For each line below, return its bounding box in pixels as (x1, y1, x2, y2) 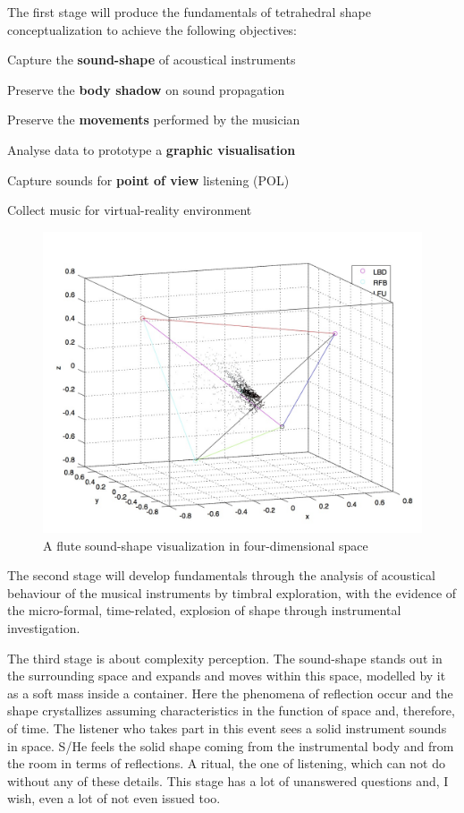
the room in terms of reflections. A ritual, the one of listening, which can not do (7, 754, 445, 773)
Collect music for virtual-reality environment (7, 201, 252, 219)
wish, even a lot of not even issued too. (7, 789, 221, 808)
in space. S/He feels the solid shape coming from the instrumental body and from (7, 736, 454, 755)
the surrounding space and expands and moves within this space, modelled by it (7, 666, 446, 685)
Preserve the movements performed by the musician (7, 110, 300, 129)
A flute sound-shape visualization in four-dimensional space (43, 535, 368, 554)
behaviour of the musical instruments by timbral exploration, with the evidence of (7, 583, 457, 602)
